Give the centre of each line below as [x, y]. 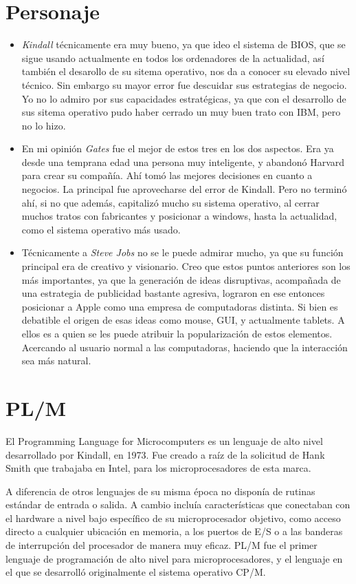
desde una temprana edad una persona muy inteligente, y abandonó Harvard [183, 161]
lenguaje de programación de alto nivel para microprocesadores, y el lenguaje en [174, 558]
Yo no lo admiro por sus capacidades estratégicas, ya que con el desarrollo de [184, 98]
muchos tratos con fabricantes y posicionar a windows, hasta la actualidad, [179, 216]
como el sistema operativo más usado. [101, 229]
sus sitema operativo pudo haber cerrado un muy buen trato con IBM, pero [181, 112]
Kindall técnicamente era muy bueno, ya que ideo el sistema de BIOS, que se [183, 44]
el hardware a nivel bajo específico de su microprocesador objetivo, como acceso [173, 518]
